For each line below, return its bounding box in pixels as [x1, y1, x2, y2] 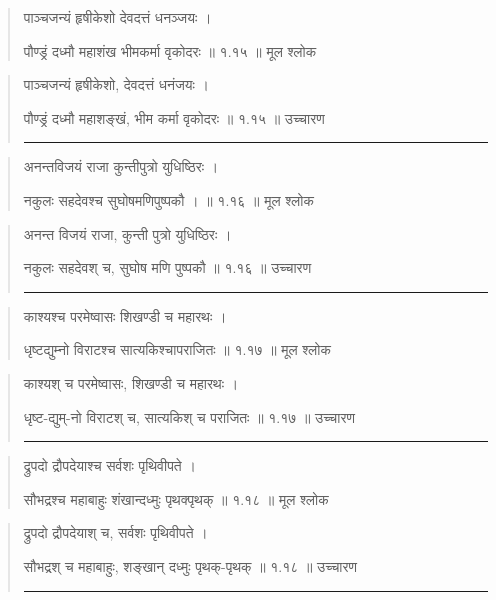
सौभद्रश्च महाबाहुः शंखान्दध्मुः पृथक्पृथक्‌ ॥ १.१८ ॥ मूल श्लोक [23, 488, 329, 509]
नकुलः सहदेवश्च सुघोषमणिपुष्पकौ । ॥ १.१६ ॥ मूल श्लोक [23, 189, 314, 210]
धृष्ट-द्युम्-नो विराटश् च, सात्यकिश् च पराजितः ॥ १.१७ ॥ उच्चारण [23, 406, 356, 427]
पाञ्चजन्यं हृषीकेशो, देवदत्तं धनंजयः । [23, 74, 210, 95]
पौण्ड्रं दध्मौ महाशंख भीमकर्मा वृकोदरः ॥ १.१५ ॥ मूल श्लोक [23, 40, 317, 61]
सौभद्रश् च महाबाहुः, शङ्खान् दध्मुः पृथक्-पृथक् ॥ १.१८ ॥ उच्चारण [23, 555, 358, 576]
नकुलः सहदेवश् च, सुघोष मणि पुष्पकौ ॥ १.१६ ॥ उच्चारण [23, 257, 312, 278]
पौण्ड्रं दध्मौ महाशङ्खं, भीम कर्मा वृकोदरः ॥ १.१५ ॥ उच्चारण [23, 107, 325, 128]
